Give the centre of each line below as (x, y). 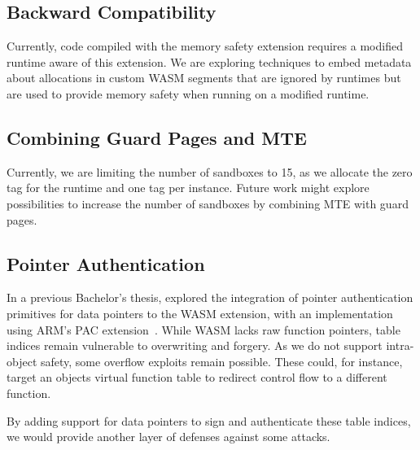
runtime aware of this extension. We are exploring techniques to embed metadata (209, 61)
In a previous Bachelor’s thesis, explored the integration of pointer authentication (210, 297)
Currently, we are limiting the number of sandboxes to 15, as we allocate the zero (210, 171)
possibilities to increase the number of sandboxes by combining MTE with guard (208, 203)
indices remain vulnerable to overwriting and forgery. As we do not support (195, 345)
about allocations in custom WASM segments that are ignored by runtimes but (204, 78)
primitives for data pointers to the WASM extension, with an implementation (200, 313)
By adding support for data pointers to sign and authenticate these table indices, (209, 420)
